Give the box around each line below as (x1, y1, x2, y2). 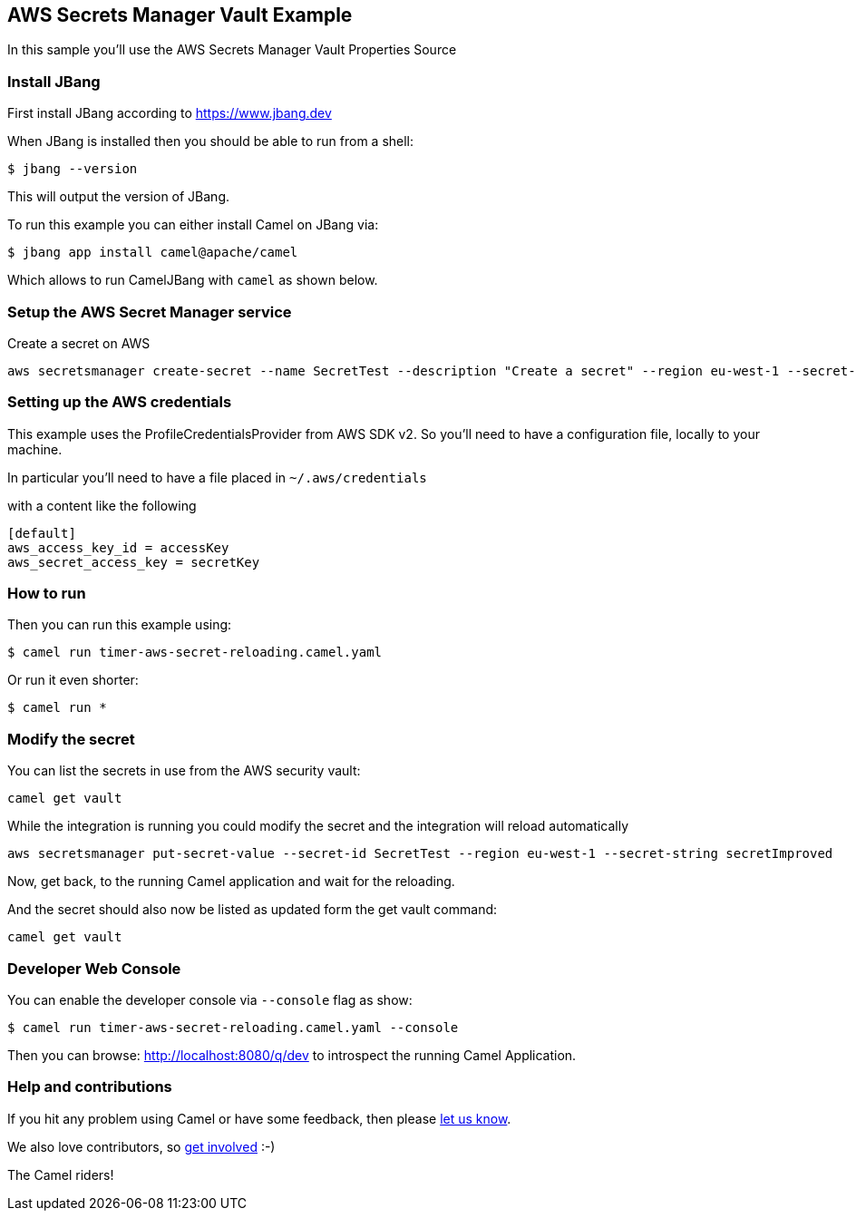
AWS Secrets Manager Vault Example (7, 4, 353, 26)
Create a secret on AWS (7, 335, 151, 351)
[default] (7, 525, 76, 541)
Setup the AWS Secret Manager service (7, 302, 292, 321)
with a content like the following (7, 497, 197, 513)
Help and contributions (7, 1077, 172, 1096)
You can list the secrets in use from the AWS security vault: (7, 763, 361, 779)
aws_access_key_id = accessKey (7, 540, 229, 555)
